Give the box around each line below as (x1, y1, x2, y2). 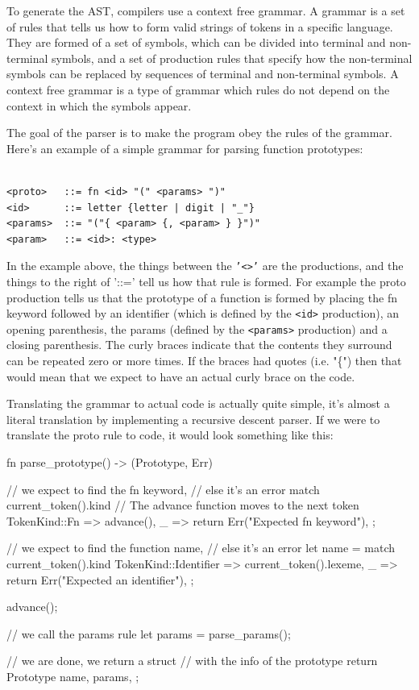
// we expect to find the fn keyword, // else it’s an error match (6, 480, 320, 497)
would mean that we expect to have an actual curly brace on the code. (6, 368, 355, 384)
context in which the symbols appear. (6, 97, 192, 114)
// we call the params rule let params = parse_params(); (6, 625, 291, 642)
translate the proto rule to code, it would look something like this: (6, 426, 334, 443)
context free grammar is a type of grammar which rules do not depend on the (6, 81, 390, 98)
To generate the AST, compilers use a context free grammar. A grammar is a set (6, 2, 405, 19)
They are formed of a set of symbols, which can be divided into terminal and (6, 34, 386, 51)
